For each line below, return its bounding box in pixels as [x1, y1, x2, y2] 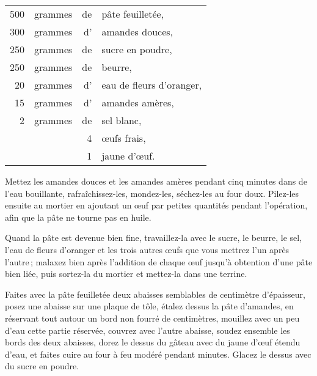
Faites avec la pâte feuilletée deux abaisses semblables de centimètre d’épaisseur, [5, 287, 305, 300]
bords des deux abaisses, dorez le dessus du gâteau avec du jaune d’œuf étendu [5, 336, 301, 348]
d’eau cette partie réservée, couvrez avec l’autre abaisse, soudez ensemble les [5, 323, 290, 336]
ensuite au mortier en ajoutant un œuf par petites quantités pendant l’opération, [5, 199, 308, 212]
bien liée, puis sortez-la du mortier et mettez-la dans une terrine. [5, 267, 247, 280]
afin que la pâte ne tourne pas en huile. [5, 210, 151, 223]
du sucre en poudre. [5, 359, 79, 372]
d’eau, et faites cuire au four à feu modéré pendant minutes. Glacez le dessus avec [5, 347, 312, 360]
